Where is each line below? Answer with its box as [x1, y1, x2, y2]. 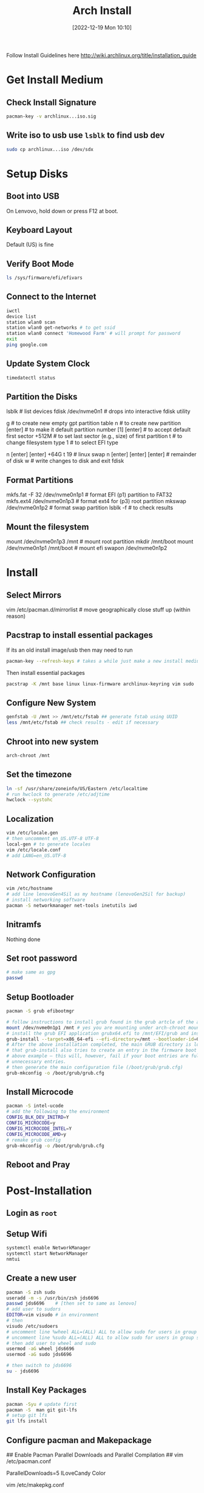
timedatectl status [6, 375, 56, 381]
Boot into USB [6, 191, 59, 202]
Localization [6, 814, 54, 824]
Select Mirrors [6, 590, 62, 600]
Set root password [6, 953, 78, 964]
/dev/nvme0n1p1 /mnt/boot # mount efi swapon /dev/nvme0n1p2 [6, 545, 168, 552]
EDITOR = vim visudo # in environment [6, 1312, 99, 1318]
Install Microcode [6, 1087, 74, 1097]
